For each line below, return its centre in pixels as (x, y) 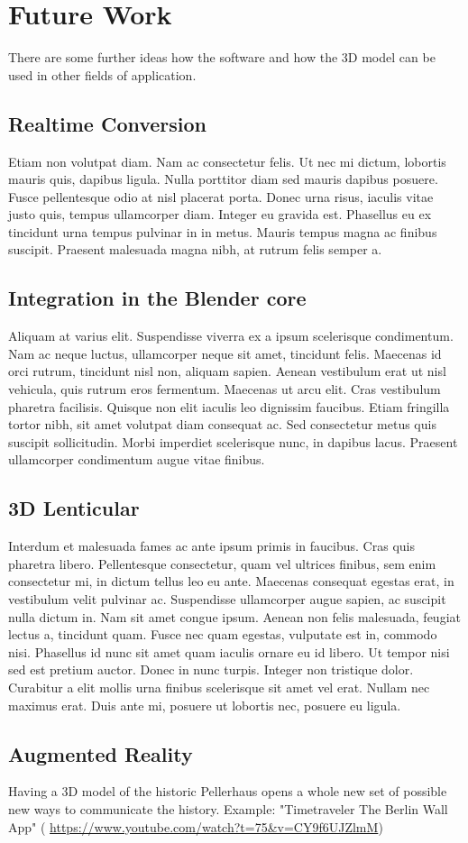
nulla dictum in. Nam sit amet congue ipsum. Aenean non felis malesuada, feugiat (234, 616)
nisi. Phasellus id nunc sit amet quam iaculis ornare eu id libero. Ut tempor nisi (229, 651)
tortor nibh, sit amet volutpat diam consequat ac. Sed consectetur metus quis (222, 424)
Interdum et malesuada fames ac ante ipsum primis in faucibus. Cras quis (211, 546)
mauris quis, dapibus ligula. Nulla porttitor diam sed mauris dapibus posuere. (223, 179)
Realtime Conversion (108, 123)
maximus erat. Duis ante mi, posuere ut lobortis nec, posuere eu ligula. (205, 705)
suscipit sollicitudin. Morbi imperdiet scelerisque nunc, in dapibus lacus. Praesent (233, 441)
